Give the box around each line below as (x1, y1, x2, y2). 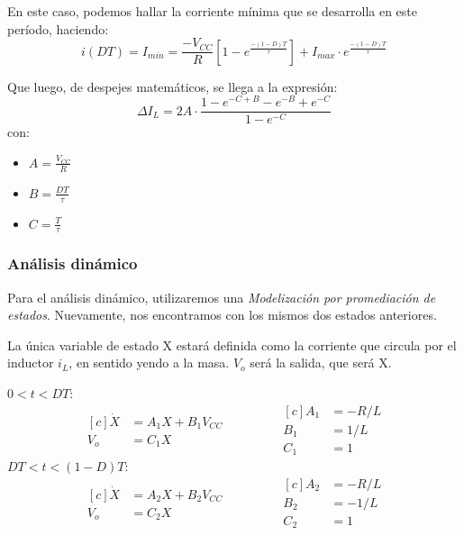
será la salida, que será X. (250, 353, 392, 372)
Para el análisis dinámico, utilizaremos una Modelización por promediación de (7, 287, 436, 306)
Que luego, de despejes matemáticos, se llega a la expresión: (7, 77, 338, 95)
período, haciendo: (7, 19, 109, 38)
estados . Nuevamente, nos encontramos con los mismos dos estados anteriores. (7, 305, 437, 324)
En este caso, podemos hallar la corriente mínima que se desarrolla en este (7, 2, 418, 20)
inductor (7, 353, 54, 372)
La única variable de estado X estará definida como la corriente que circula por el (7, 335, 457, 354)
